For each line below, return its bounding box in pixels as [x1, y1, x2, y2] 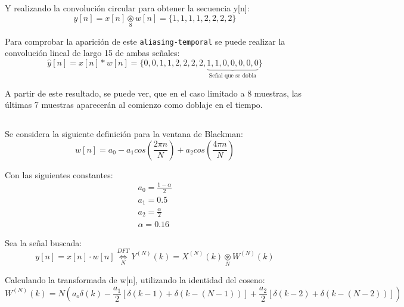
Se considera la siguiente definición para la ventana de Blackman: [5, 128, 243, 140]
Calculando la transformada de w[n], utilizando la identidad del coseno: [5, 274, 265, 286]
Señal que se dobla [209, 72, 257, 79]
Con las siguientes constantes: [5, 168, 113, 181]
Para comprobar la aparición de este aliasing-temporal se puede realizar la [5, 35, 285, 47]
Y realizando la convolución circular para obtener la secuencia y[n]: [5, 2, 250, 14]
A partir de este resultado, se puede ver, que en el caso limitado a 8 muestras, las [5, 86, 302, 99]
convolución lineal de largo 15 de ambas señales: [5, 46, 180, 59]
